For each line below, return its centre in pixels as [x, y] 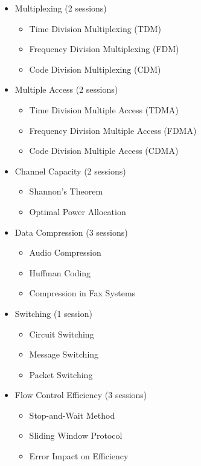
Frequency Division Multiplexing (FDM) [104, 49]
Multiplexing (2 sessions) [61, 8]
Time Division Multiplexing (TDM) [95, 28]
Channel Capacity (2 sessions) [70, 171]
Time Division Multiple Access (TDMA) [104, 109]
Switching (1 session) [53, 313]
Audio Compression [65, 252]
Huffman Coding [60, 272]
